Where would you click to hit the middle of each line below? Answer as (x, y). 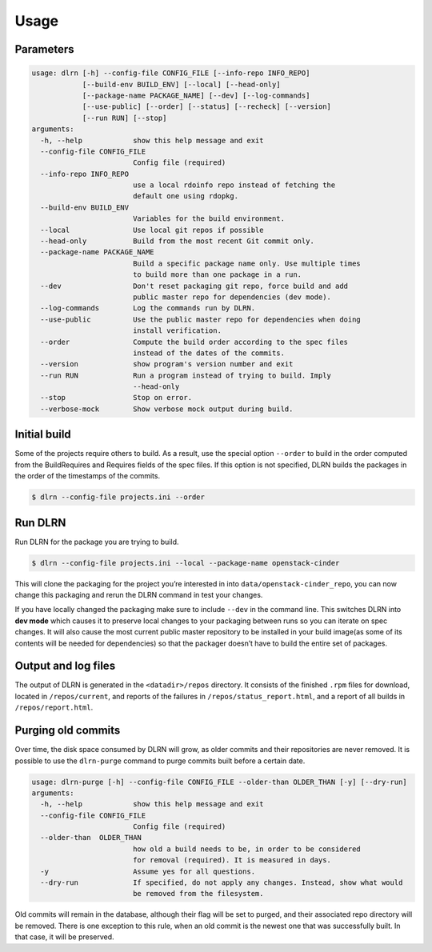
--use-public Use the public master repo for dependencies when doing (201, 319)
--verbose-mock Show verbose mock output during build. (167, 409)
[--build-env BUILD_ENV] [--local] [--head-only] (181, 84)
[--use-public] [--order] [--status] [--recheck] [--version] (207, 107)
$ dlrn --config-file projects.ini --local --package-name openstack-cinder (186, 563)
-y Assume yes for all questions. (148, 871)
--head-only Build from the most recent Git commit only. (178, 241)
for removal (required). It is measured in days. (232, 860)
